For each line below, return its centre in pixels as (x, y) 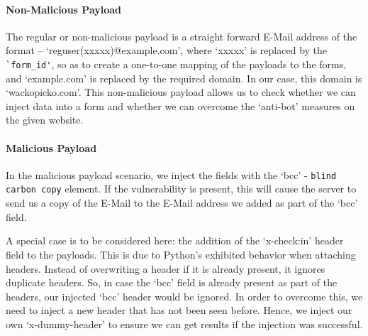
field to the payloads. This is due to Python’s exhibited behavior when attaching (181, 254)
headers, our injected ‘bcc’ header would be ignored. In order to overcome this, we (184, 296)
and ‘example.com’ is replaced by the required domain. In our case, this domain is (184, 78)
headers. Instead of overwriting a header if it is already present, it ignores (166, 268)
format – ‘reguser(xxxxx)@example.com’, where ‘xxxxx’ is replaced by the (167, 50)
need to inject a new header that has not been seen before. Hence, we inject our (179, 310)
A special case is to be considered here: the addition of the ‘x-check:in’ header (175, 240)
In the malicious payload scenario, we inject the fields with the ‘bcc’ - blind (171, 174)
